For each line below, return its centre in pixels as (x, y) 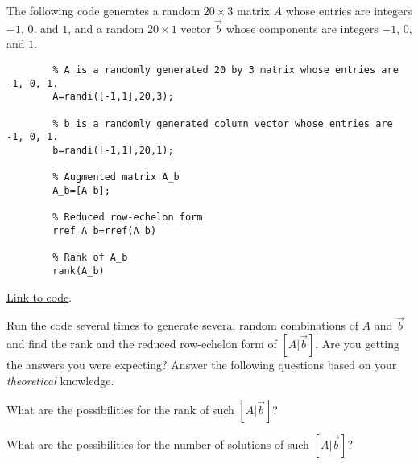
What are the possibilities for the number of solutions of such (158, 444)
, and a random (106, 28)
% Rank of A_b (90, 258)
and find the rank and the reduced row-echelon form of (142, 343)
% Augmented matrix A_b (116, 177)
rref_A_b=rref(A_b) (105, 230)
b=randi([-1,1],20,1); (113, 150)
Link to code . (39, 296)
